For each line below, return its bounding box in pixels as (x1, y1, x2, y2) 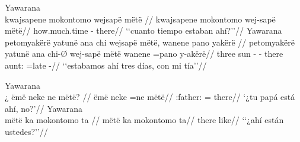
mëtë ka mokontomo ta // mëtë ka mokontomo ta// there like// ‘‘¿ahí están (5, 114, 284, 126)
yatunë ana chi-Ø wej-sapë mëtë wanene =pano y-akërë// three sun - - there (5, 47, 283, 60)
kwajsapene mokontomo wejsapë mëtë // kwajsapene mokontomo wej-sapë (5, 12, 276, 25)
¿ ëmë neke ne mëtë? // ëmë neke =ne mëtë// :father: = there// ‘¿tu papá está (5, 91, 295, 103)
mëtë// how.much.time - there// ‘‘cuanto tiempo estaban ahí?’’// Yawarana (5, 24, 282, 37)
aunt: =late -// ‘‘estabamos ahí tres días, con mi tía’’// (5, 59, 207, 71)
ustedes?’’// (5, 125, 48, 137)
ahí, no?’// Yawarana (5, 102, 83, 114)
